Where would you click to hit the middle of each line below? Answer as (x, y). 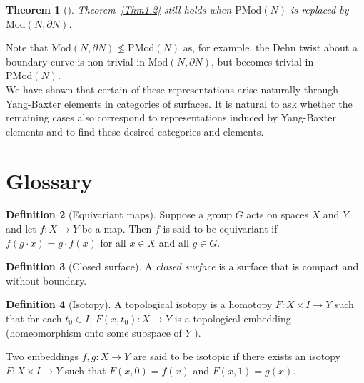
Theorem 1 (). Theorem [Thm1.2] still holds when (119, 9)
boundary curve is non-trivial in (76, 61)
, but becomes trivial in (263, 61)
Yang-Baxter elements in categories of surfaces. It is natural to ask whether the (179, 103)
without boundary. (46, 280)
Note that (27, 47)
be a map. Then (117, 229)
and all (174, 242)
